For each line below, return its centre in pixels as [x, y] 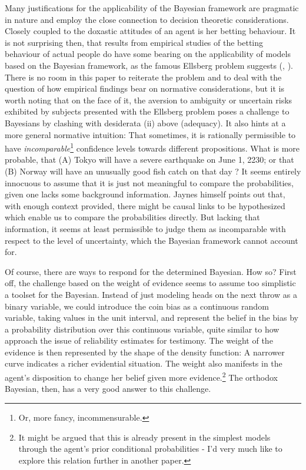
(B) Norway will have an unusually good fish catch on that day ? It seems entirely [153, 171]
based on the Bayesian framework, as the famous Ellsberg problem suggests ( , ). [149, 65]
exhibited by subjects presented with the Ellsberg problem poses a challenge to [147, 111]
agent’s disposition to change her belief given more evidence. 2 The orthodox [141, 376]
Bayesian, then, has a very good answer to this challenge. [108, 389]
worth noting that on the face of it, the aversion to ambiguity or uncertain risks [149, 100]
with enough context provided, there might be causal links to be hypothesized [145, 205]
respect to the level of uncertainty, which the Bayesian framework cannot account [152, 240]
